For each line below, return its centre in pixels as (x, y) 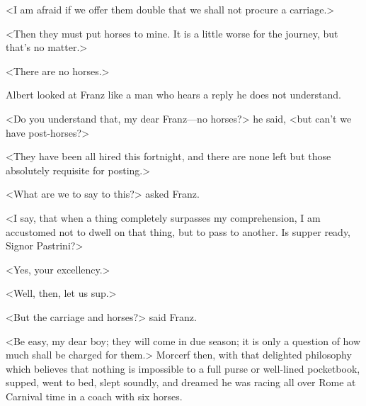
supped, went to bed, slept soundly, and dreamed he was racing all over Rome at (181, 382)
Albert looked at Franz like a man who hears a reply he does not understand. (173, 95)
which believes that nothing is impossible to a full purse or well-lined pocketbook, (183, 368)
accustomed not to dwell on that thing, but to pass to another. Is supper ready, (178, 231)
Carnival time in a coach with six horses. (94, 396)
